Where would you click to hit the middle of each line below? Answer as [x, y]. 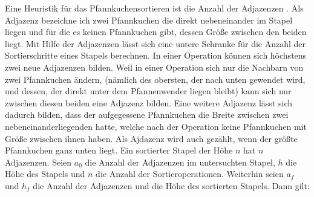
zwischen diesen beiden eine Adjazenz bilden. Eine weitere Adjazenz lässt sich [149, 102]
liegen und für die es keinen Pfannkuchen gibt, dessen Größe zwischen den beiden [156, 32]
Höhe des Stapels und [45, 174]
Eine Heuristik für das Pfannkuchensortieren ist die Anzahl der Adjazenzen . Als [154, 8]
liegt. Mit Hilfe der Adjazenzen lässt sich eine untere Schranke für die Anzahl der [155, 43]
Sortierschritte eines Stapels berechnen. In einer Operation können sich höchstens [156, 55]
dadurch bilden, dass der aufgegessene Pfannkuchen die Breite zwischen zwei [147, 115]
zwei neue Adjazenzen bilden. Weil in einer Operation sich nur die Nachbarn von [154, 67]
